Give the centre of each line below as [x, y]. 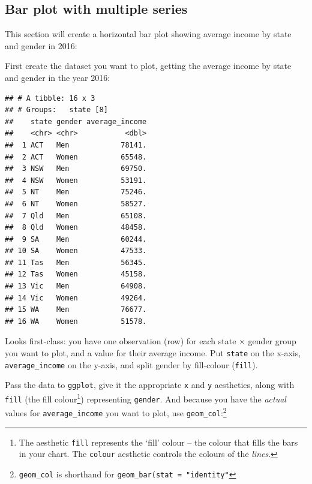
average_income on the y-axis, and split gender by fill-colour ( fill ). [131, 364]
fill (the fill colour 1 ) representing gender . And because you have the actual [145, 398]
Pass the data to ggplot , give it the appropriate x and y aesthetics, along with [150, 385]
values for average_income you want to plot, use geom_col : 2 [116, 412]
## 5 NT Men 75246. [76, 192]
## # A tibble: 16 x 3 [50, 98]
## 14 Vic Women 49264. [76, 298]
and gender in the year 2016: [58, 77]
